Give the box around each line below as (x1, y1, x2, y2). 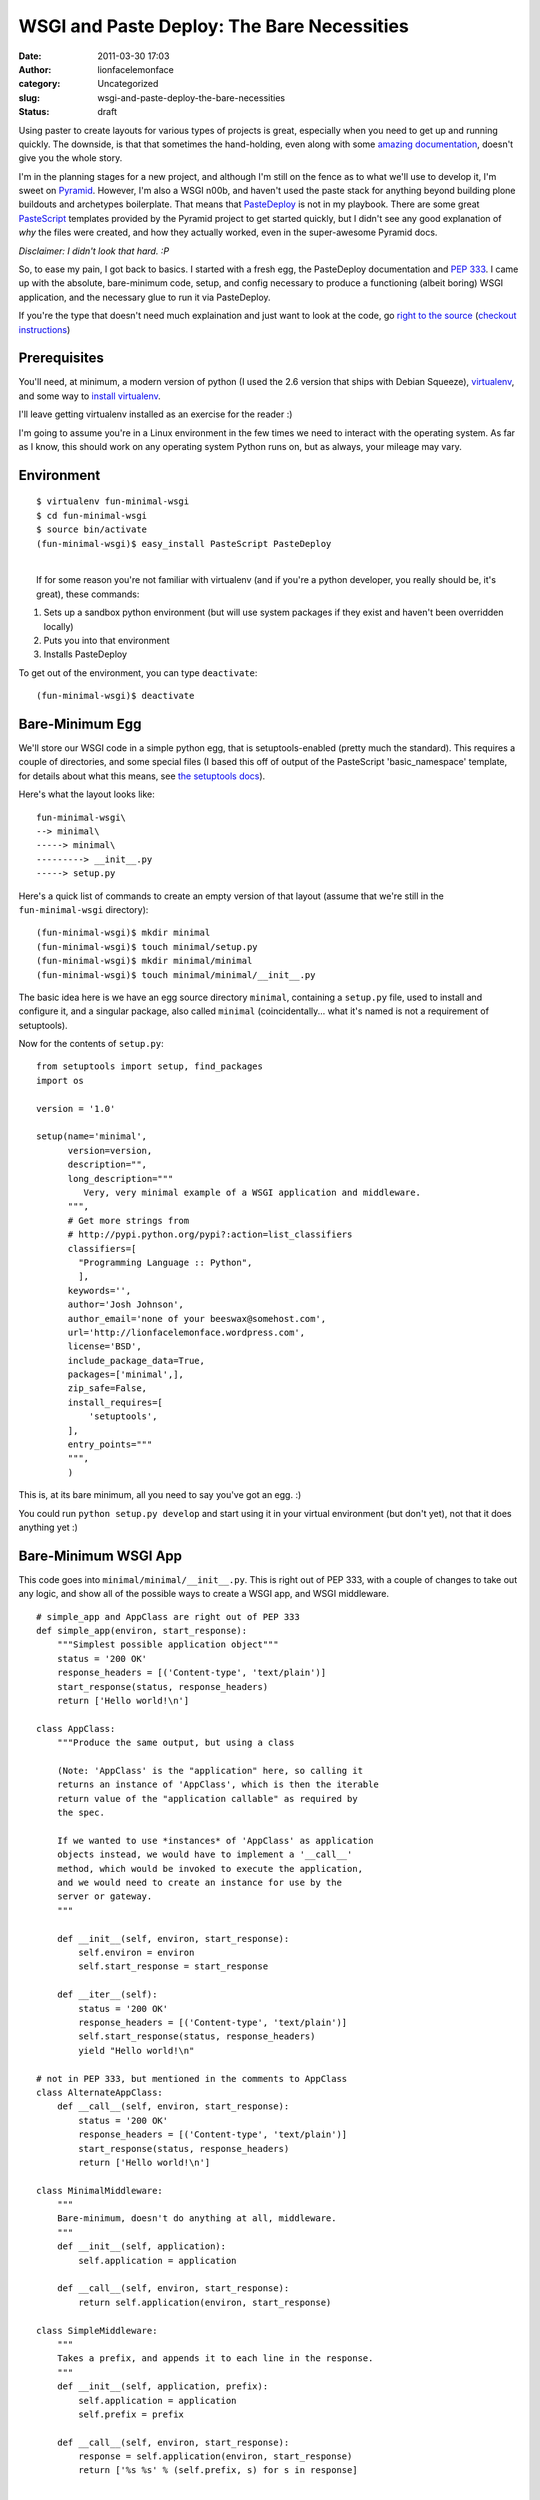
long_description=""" (67, 1173, 174, 1184)
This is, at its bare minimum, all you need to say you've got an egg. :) (18, 1489, 302, 1501)
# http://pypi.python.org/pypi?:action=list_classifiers (67, 1229, 353, 1240)
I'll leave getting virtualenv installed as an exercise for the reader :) (18, 408, 293, 420)
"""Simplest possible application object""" (56, 1639, 279, 1650)
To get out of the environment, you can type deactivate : (18, 666, 258, 679)
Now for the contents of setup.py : (18, 1038, 164, 1050)
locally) (43, 620, 74, 632)
